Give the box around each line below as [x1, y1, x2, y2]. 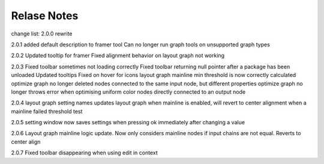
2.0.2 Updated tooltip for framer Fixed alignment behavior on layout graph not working [11, 52, 225, 59]
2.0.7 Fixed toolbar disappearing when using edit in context [11, 149, 158, 156]
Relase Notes [11, 9, 79, 22]
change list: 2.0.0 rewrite [11, 30, 73, 37]
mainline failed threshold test [11, 108, 83, 115]
